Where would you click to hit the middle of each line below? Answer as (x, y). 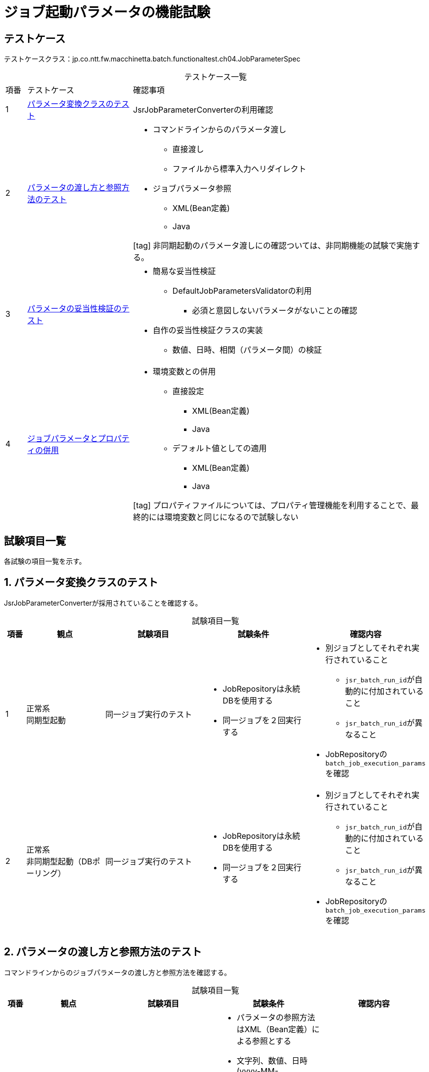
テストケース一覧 (215, 77)
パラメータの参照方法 (276, 1017)
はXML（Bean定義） (274, 1029)
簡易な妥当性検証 (184, 271)
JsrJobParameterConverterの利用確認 (203, 110)
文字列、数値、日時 (272, 1060)
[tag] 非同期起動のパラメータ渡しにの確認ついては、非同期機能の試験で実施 (273, 246)
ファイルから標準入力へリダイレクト (239, 169)
